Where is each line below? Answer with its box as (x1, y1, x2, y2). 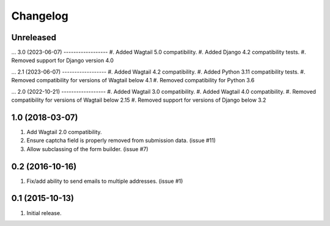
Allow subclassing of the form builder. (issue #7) (26, 145, 149, 152)
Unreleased (11, 32, 57, 43)
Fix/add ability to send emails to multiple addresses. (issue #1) (26, 177, 183, 185)
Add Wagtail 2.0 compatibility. (26, 128, 102, 135)
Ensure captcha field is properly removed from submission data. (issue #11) (26, 137, 216, 144)
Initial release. (26, 209, 62, 216)
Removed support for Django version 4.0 (11, 57, 114, 64)
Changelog (11, 9, 68, 23)
